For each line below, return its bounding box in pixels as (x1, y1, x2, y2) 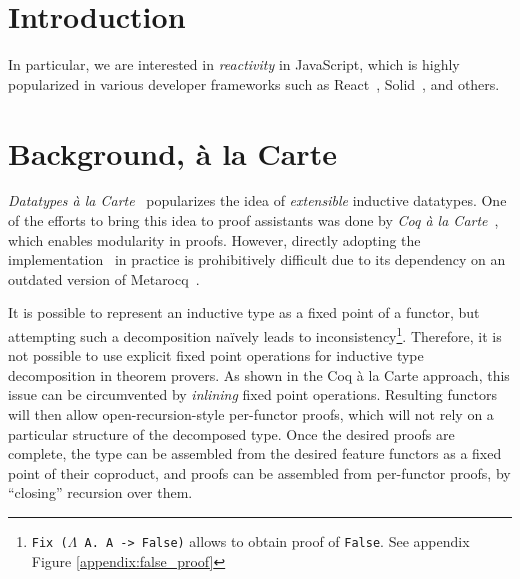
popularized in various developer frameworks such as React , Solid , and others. (8, 73, 500, 94)
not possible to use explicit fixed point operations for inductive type (8, 345, 424, 366)
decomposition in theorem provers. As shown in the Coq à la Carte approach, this (8, 364, 510, 385)
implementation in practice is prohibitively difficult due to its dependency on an (8, 249, 506, 270)
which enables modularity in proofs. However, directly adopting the (8, 229, 421, 250)
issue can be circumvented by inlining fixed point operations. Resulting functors (8, 384, 498, 405)
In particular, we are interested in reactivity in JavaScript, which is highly (8, 54, 460, 75)
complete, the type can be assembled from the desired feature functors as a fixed (8, 443, 502, 464)
